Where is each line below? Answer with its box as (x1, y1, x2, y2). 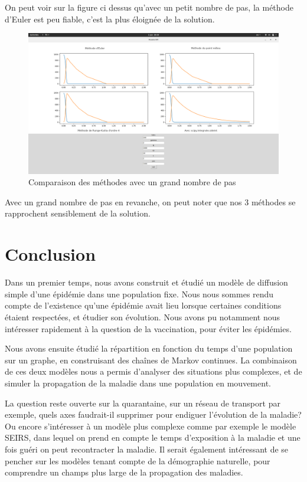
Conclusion (5, 242, 96, 266)
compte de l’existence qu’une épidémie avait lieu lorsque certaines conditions (5, 299, 282, 312)
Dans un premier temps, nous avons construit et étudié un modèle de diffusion (5, 276, 288, 288)
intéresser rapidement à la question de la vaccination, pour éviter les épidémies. (5, 322, 292, 335)
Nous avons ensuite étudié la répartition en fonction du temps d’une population (5, 342, 293, 355)
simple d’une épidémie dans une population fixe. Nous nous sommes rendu (5, 287, 274, 300)
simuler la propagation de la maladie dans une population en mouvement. (5, 376, 271, 389)
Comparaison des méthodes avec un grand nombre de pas (28, 176, 236, 188)
